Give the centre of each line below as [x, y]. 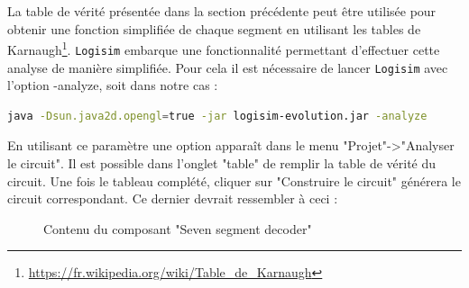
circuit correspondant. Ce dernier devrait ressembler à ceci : [173, 198]
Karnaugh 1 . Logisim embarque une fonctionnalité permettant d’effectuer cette [224, 48]
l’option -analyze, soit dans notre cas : [113, 85]
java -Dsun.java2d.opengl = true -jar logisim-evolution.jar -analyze [217, 116]
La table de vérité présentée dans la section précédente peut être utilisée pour [222, 11]
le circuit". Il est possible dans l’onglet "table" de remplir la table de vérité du [222, 162]
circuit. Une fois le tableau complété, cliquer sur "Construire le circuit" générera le [234, 180]
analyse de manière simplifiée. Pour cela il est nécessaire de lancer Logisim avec [228, 67]
